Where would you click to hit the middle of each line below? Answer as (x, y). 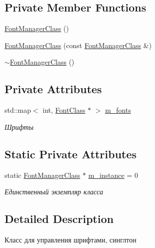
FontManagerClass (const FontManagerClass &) (78, 45)
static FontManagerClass (42, 175)
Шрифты (19, 127)
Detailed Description (59, 219)
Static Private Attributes (71, 154)
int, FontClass (64, 110)
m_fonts (118, 110)
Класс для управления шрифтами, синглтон (70, 239)
